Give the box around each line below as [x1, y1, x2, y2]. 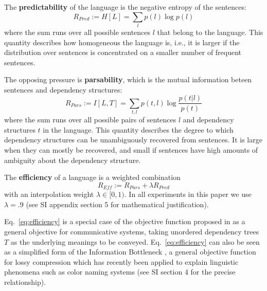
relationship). [4, 277, 46, 287]
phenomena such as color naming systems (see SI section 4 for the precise [4, 266, 236, 277]
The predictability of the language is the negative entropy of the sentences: [4, 2, 246, 12]
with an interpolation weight [4, 189, 94, 199]
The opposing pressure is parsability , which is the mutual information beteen [4, 74, 252, 85]
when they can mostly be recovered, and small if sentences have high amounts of [4, 144, 258, 155]
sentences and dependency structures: [4, 84, 122, 95]
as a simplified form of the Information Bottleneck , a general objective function [4, 246, 256, 257]
